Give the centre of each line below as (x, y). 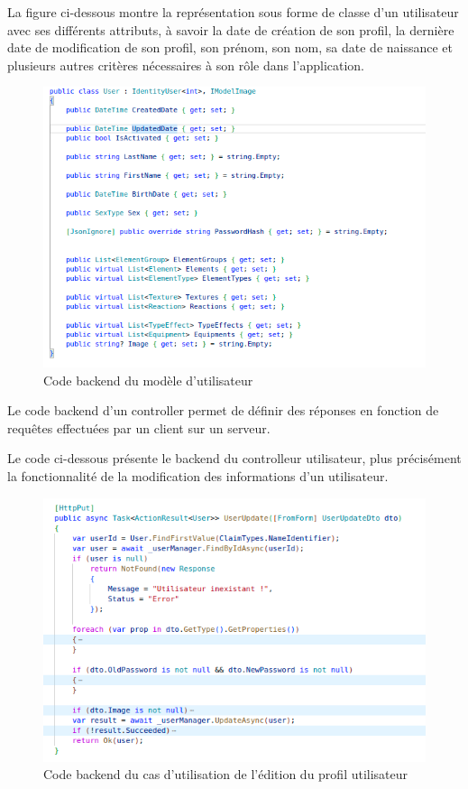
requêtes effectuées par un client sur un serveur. (139, 427)
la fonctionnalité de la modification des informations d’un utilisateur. (198, 476)
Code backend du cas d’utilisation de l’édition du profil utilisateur (226, 774)
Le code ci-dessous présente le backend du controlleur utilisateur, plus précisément (234, 458)
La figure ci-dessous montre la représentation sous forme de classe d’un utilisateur (233, 12)
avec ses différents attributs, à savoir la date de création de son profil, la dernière (231, 29)
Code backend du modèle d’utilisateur (148, 380)
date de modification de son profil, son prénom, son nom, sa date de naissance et (230, 47)
